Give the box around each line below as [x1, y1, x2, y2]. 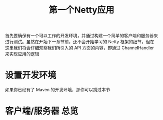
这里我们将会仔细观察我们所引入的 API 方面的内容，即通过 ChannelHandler [5, 45, 154, 51]
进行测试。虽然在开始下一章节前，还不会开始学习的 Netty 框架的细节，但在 [5, 39, 154, 45]
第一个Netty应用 [49, 4, 114, 16]
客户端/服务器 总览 [5, 105, 79, 117]
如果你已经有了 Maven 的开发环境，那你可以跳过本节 [5, 87, 111, 93]
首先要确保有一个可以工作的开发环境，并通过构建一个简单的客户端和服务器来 [5, 33, 158, 39]
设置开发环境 [5, 70, 57, 81]
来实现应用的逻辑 [5, 51, 39, 57]
